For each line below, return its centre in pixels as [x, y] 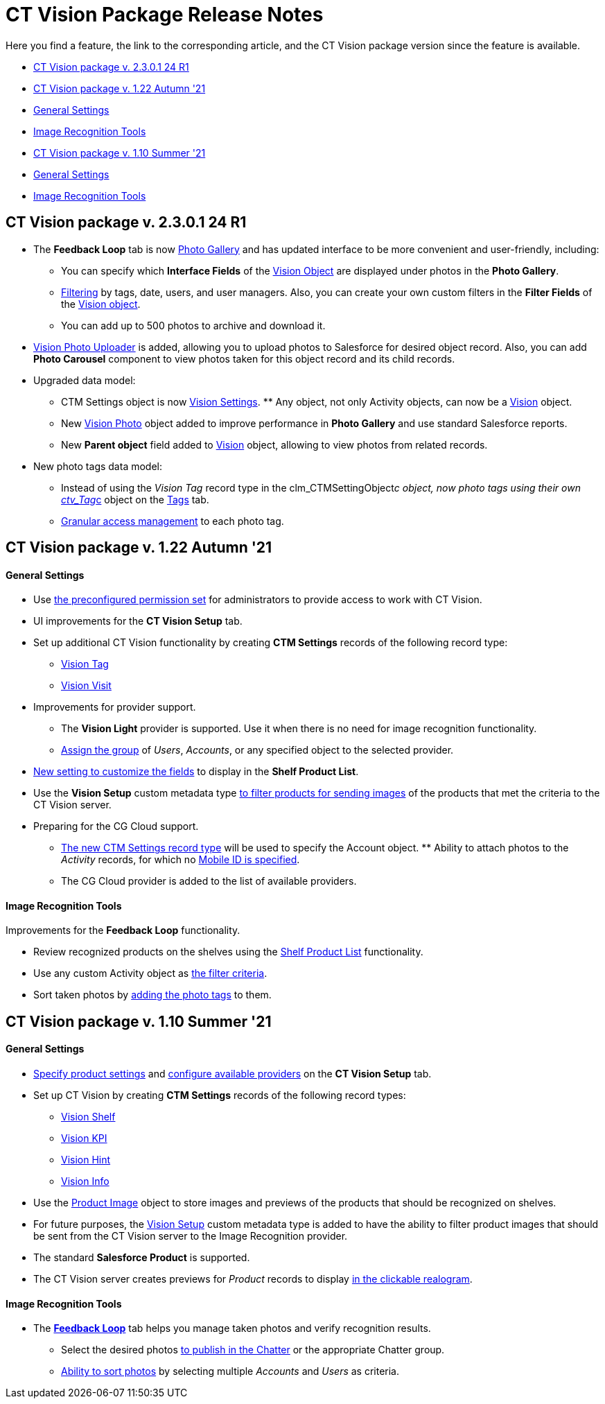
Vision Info [85, 1181]
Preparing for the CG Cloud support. [116, 826]
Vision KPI [84, 1138]
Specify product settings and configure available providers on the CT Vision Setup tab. [233, 1074]
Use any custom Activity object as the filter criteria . [150, 973]
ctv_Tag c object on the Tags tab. [135, 499]
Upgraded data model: [85, 380]
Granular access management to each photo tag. [173, 521]
